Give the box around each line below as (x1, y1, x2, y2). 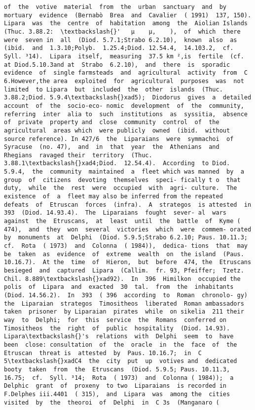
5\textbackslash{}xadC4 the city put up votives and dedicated (4, 358, 237, 365)
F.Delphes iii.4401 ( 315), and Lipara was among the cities (4, 390, 230, 398)
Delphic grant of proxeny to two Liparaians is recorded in (4, 382, 227, 390)
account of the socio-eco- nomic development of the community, (4, 102, 244, 109)
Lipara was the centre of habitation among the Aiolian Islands (4, 20, 248, 27)
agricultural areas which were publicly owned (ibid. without (4, 127, 230, 134)
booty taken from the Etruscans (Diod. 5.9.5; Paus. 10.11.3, (4, 365, 230, 373)
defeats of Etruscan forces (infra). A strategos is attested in (4, 201, 252, 208)
